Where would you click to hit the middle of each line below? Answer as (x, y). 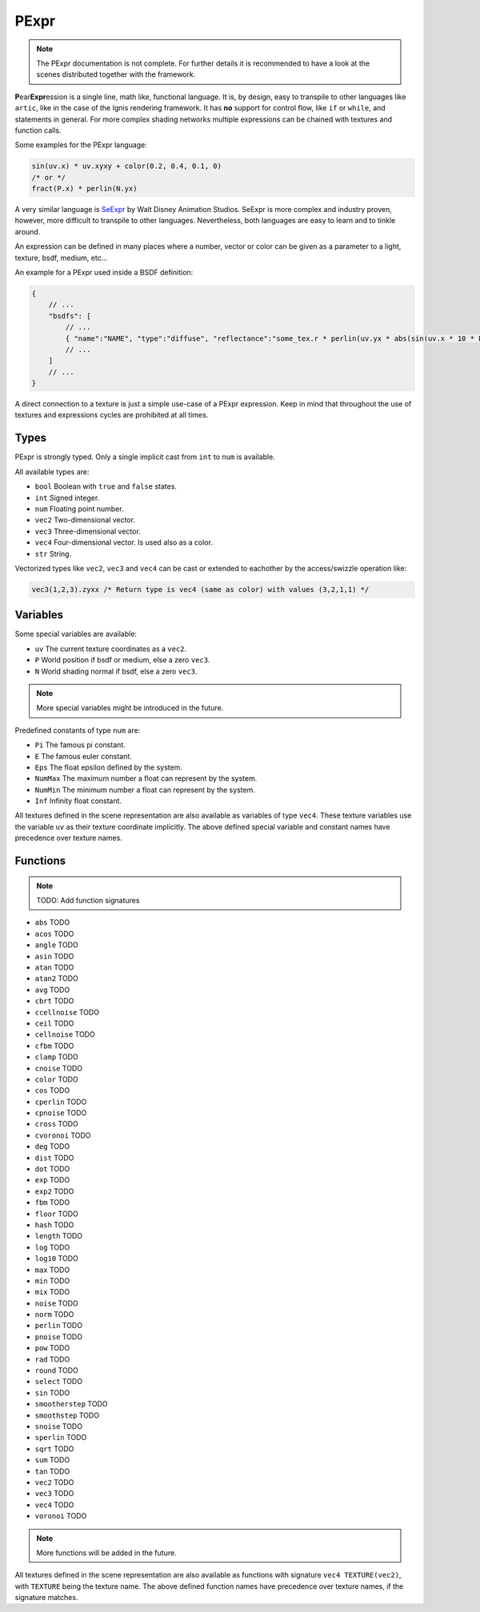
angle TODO (57, 945)
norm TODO (54, 1314)
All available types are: (52, 471)
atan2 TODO (57, 978)
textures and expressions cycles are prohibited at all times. (112, 415)
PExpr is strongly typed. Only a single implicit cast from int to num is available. (145, 457)
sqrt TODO (54, 1449)
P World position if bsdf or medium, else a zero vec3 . (122, 660)
